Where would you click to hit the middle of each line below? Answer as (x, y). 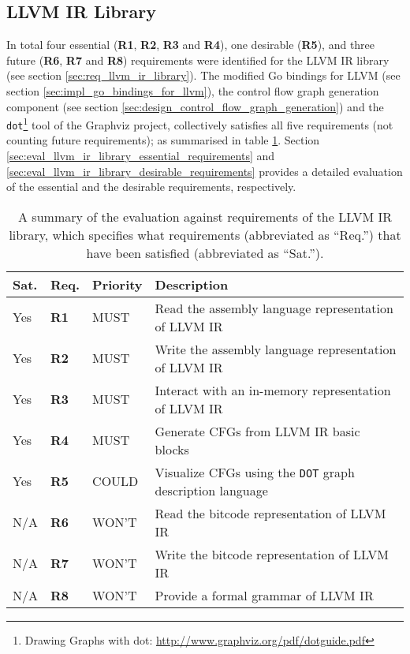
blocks (172, 449)
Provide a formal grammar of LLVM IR (264, 595)
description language (211, 490)
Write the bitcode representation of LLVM (272, 554)
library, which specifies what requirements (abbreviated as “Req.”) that (205, 234)
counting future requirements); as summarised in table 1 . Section (163, 140)
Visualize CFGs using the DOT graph (255, 472)
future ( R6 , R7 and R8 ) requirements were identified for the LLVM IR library (198, 60)
